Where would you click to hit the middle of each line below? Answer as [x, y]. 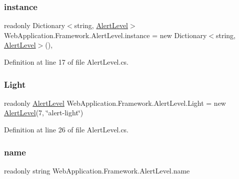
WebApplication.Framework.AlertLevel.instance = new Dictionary [105, 35]
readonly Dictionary [35, 25]
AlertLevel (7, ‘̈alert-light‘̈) [44, 113]
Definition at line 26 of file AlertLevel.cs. [66, 129]
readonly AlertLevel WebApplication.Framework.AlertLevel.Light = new [115, 103]
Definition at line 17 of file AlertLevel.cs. [66, 62]
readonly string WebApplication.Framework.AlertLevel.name [97, 170]
